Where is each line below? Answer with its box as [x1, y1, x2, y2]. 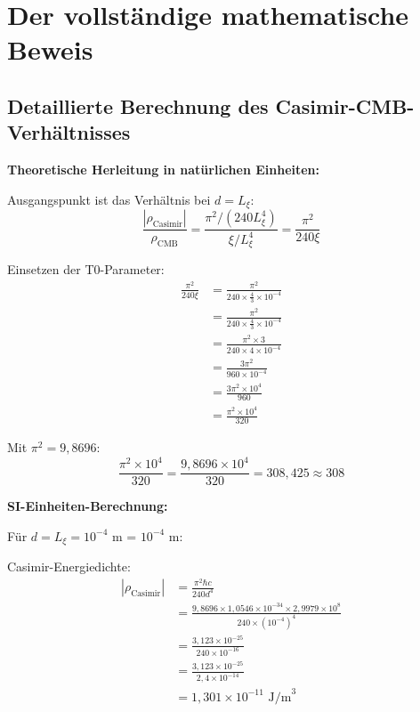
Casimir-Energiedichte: [7, 557, 131, 576]
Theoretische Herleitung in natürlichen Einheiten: [7, 160, 320, 179]
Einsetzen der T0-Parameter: [7, 260, 165, 279]
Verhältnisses [7, 118, 131, 146]
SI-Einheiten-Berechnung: [7, 497, 168, 515]
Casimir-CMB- [275, 92, 415, 119]
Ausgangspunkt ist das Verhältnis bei [7, 190, 211, 208]
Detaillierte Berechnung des [7, 92, 269, 119]
